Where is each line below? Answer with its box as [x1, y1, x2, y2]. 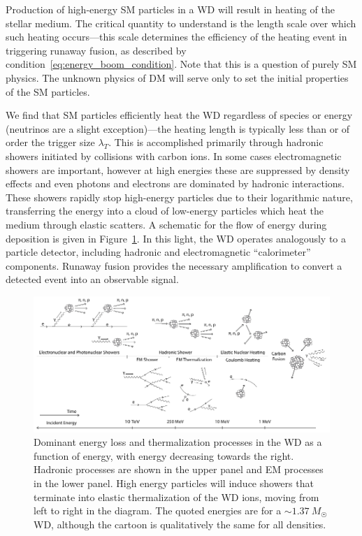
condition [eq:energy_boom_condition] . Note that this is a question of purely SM [6, 57, 357, 71]
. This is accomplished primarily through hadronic [108, 135, 324, 150]
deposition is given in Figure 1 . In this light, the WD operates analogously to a [6, 231, 346, 245]
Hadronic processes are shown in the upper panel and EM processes [34, 462, 324, 477]
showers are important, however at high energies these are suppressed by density [6, 162, 350, 177]
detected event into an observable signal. [6, 272, 179, 287]
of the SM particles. [6, 84, 90, 99]
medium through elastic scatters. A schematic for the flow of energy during [6, 217, 327, 231]
